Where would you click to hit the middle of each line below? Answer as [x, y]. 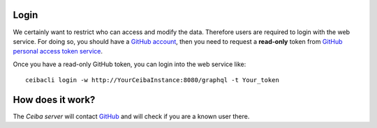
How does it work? [54, 100]
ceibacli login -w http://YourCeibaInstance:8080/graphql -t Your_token [152, 80]
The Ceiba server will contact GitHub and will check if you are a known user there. [131, 116]
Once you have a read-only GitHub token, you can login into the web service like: [130, 64]
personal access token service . [58, 51]
